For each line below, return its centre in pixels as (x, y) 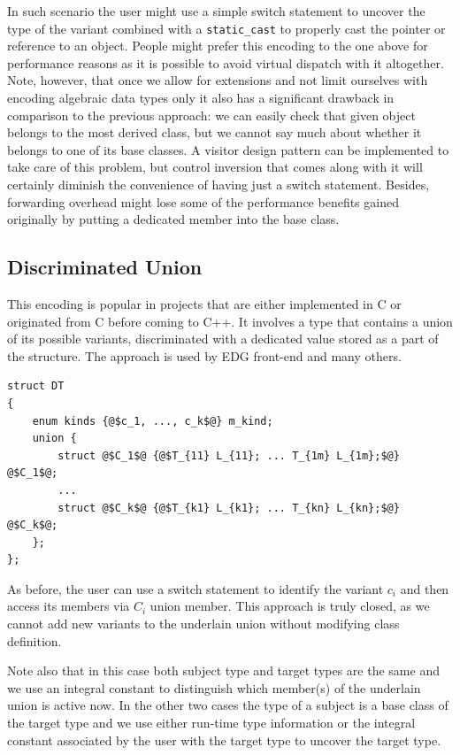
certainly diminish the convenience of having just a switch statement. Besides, (218, 184)
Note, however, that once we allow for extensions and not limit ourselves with (218, 80)
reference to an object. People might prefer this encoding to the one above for (218, 46)
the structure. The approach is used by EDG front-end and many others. (204, 355)
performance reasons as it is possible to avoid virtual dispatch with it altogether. (226, 62)
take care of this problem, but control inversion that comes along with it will (215, 167)
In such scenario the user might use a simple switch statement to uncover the (216, 11)
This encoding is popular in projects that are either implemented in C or (204, 303)
